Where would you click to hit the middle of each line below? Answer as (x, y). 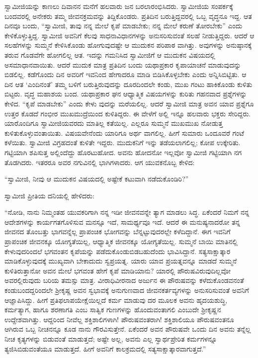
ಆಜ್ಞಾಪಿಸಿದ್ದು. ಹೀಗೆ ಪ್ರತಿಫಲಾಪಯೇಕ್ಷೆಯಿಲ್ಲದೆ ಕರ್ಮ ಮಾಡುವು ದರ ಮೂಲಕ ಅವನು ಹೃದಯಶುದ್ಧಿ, (116, 300)
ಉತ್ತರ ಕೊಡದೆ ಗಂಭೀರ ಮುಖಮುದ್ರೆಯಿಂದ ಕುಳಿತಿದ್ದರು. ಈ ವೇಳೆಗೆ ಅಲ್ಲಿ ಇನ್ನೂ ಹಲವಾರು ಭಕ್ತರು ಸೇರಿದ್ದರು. (128, 113)
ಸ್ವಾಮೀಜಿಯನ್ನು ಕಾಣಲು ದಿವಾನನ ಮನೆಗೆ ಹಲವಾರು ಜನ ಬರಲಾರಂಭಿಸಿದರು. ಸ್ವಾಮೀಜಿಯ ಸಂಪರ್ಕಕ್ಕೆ (119, 6)
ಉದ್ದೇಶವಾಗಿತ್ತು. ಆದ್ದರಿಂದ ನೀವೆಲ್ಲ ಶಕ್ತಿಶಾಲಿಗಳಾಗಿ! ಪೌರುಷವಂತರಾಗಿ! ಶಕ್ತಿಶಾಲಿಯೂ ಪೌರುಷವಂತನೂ (119, 319)
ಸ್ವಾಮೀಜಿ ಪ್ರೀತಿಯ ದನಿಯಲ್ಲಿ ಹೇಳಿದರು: (49, 195)
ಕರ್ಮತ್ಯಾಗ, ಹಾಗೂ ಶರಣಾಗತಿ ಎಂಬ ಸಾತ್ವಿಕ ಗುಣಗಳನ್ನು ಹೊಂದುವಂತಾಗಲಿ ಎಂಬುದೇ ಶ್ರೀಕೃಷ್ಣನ (113, 310)
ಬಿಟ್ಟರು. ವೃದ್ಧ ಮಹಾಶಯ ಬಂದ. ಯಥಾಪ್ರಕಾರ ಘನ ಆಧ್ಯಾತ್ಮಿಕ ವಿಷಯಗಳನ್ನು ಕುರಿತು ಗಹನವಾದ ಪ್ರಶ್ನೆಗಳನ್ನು (126, 94)
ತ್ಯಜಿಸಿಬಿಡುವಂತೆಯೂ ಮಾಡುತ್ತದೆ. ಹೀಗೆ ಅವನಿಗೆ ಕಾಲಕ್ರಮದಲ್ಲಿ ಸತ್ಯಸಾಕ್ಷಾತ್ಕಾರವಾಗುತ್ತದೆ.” (105, 348)
